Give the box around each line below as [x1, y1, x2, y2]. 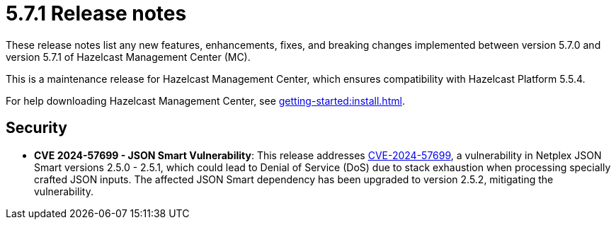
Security [6, 119, 67, 137]
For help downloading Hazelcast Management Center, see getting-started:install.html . [6, 94, 405, 107]
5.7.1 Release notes [6, 1, 187, 25]
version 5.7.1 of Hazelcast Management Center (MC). [6, 50, 251, 63]
